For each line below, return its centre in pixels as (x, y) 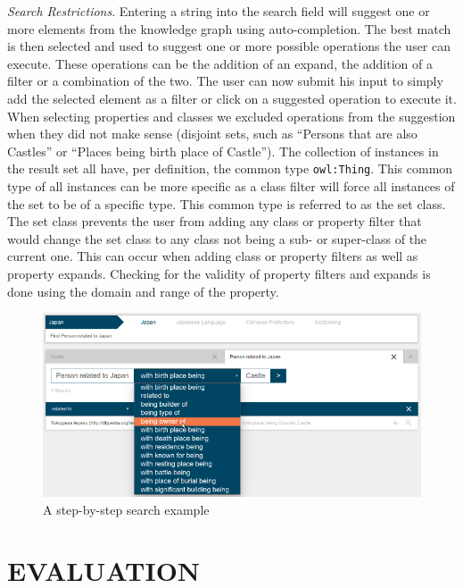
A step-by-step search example (126, 509)
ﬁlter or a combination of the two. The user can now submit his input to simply (225, 81)
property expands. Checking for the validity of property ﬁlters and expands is (219, 273)
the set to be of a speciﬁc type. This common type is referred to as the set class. (227, 203)
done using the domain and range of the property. (143, 291)
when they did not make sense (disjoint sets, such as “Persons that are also (212, 134)
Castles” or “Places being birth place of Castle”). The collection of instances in (223, 151)
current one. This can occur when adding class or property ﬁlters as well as (213, 256)
